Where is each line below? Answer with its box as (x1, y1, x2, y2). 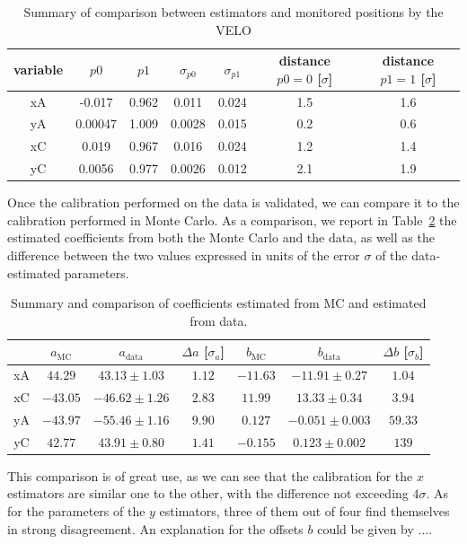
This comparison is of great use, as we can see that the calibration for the (7, 466, 413, 485)
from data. (189, 311, 248, 329)
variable (13, 59, 64, 78)
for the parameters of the (7, 502, 145, 521)
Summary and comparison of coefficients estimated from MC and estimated (11, 294, 427, 312)
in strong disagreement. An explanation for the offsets (7, 519, 304, 538)
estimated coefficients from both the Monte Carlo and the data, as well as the (7, 228, 435, 247)
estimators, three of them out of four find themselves (159, 502, 450, 521)
